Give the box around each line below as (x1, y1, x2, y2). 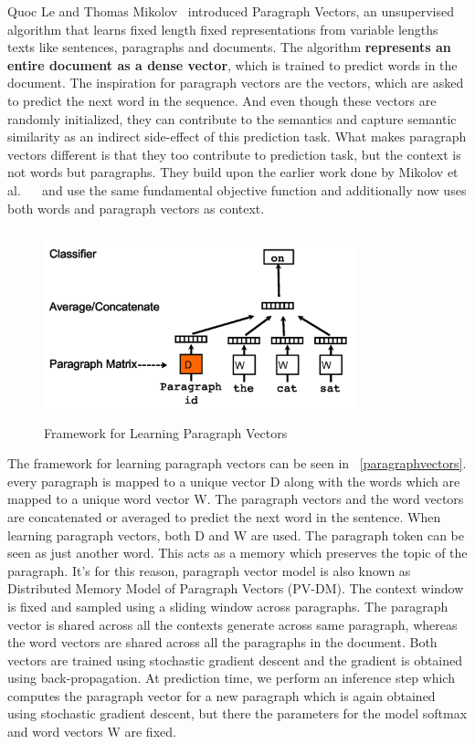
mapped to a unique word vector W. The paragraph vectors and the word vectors (7, 489, 464, 508)
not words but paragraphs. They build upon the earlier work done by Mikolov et (7, 162, 459, 182)
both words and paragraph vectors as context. (7, 198, 265, 217)
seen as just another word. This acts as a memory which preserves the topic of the (7, 543, 468, 562)
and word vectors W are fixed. (7, 722, 176, 741)
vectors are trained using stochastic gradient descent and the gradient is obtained (7, 650, 463, 669)
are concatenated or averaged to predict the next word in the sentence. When (7, 507, 441, 526)
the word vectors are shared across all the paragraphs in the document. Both (7, 633, 438, 652)
